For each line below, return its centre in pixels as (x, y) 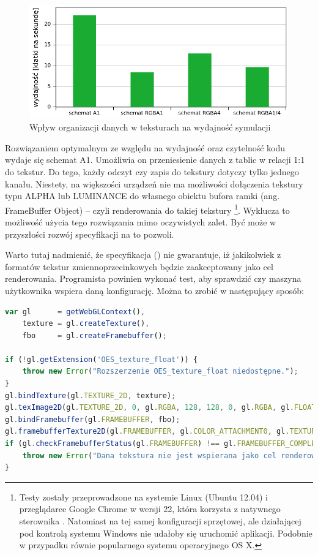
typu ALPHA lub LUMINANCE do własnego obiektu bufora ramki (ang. (142, 196)
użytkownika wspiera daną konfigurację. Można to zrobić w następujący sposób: (154, 290)
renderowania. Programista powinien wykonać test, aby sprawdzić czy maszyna (153, 278)
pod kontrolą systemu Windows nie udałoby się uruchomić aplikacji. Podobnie (166, 533)
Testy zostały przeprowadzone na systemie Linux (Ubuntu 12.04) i (144, 496)
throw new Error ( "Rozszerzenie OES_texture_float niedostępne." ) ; (160, 372)
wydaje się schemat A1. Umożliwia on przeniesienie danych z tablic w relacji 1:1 (155, 160)
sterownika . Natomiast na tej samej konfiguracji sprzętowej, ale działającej (160, 521)
